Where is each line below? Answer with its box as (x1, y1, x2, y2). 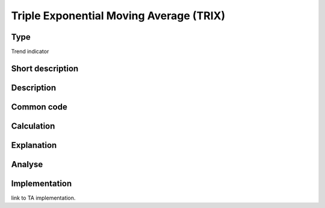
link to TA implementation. (11, 194, 76, 201)
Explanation (11, 140, 57, 150)
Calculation (11, 121, 55, 131)
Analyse (11, 159, 43, 170)
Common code (11, 102, 67, 112)
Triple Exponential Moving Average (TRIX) (11, 9, 226, 22)
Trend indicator (11, 48, 49, 55)
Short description (11, 63, 79, 73)
